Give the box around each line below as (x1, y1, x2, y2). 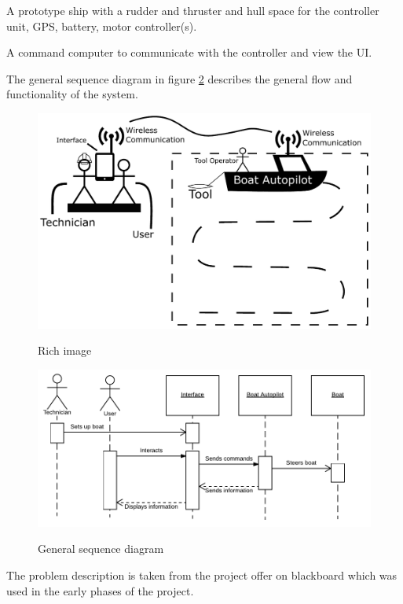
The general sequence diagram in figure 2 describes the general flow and (6, 70, 353, 87)
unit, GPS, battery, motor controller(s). (6, 17, 197, 34)
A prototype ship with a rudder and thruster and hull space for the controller (6, 2, 379, 18)
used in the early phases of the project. (6, 582, 194, 598)
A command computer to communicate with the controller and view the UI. (6, 44, 372, 61)
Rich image (38, 342, 92, 359)
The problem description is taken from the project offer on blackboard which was (6, 566, 398, 583)
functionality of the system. (6, 86, 138, 102)
